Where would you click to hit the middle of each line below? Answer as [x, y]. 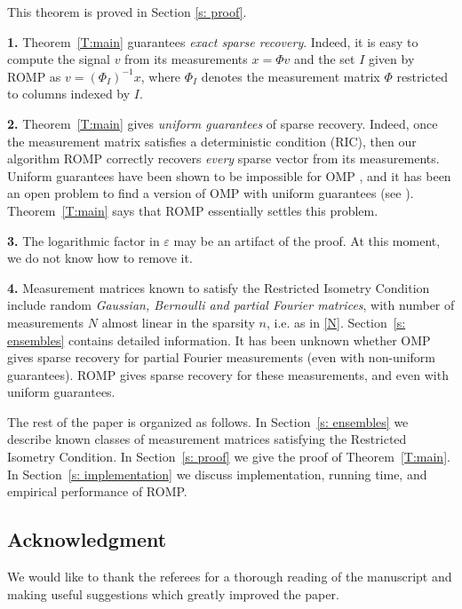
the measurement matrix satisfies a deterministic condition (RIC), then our [212, 141]
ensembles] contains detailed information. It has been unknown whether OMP [219, 340]
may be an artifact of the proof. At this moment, [307, 240]
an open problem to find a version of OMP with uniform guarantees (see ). [211, 193]
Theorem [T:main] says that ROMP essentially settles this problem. [193, 210]
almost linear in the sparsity [178, 322]
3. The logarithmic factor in [84, 240]
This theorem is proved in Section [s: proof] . [127, 12]
